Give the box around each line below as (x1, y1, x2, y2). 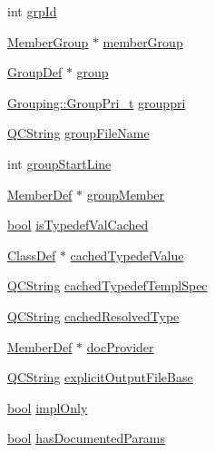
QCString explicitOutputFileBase (7, 368, 193, 387)
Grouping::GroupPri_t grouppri (7, 93, 186, 112)
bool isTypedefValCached (7, 215, 149, 234)
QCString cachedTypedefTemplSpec (7, 276, 208, 295)
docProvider (86, 337, 154, 356)
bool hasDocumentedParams (7, 428, 166, 447)
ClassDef (7, 245, 56, 264)
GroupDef (7, 63, 63, 82)
